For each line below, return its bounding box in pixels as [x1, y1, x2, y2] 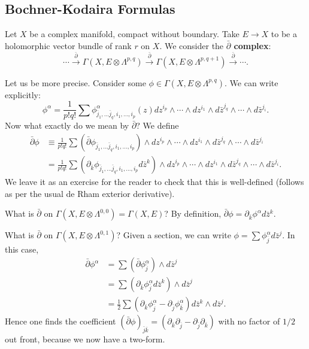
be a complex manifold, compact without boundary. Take [29, 28, 240, 40]
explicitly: [5, 88, 41, 101]
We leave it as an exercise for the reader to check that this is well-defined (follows [5, 175, 304, 188]
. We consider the [159, 39, 224, 51]
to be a [271, 28, 297, 40]
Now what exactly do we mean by [5, 119, 129, 132]
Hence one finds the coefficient [5, 315, 116, 327]
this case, [5, 242, 39, 255]
